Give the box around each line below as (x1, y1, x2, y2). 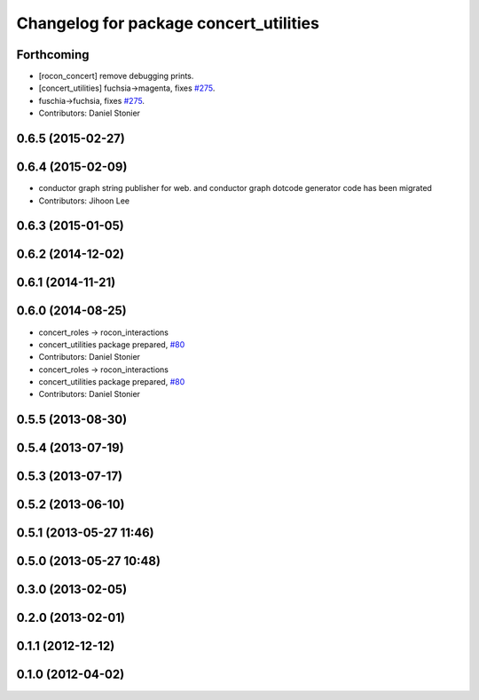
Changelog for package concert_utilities (16, 13, 319, 33)
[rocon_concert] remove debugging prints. (38, 71, 194, 82)
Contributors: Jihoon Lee (38, 195, 130, 206)
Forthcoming (16, 47, 90, 62)
